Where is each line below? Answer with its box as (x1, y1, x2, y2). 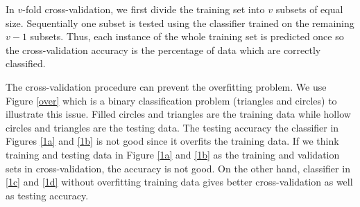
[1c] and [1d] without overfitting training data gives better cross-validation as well (6, 174, 353, 189)
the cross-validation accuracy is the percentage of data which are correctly (6, 42, 321, 57)
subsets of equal (275, 2, 343, 16)
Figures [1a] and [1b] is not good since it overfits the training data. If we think (6, 134, 339, 148)
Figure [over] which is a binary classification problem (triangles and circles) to (6, 93, 337, 107)
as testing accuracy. (6, 188, 89, 202)
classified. (6, 56, 46, 71)
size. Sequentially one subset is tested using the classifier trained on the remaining (6, 15, 354, 30)
